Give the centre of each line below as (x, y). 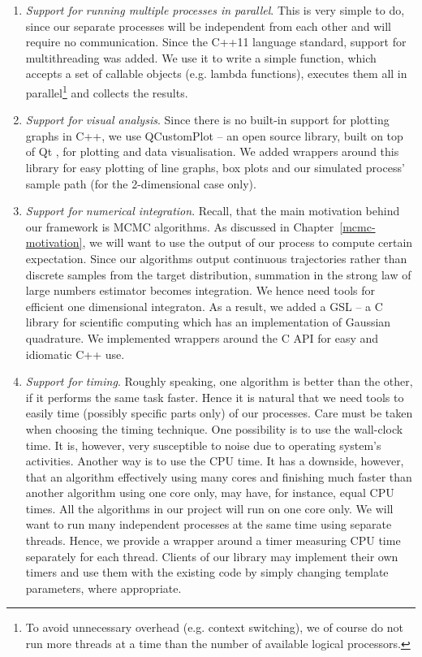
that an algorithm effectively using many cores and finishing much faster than (219, 476)
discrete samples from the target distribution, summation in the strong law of (218, 274)
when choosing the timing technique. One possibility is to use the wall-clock (214, 428)
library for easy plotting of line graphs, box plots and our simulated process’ (215, 167)
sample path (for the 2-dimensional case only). (141, 183)
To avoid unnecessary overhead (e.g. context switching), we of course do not (214, 627)
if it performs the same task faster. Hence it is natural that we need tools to (215, 397)
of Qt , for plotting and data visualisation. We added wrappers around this (212, 151)
